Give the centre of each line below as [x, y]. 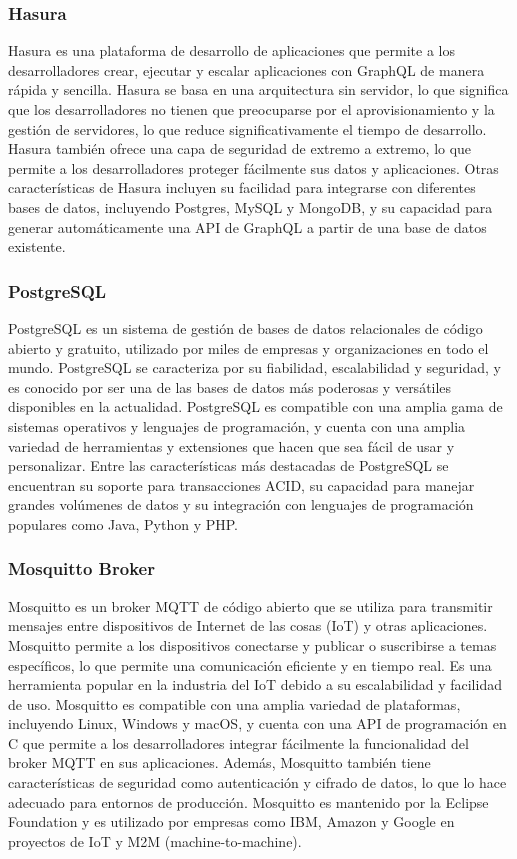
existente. [37, 246]
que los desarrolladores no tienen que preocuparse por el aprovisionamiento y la [251, 109]
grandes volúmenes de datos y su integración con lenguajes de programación [241, 504]
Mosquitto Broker [81, 568]
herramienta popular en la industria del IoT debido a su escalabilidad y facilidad [255, 684]
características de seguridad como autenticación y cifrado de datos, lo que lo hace [257, 782]
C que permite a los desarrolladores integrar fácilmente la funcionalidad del [238, 742]
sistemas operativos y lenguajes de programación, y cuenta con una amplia [237, 425]
